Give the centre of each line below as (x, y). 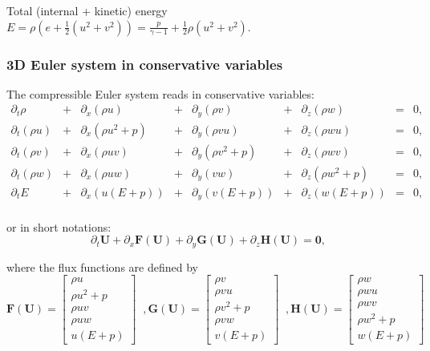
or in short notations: (59, 226)
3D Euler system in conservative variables (145, 64)
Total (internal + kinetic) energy (87, 10)
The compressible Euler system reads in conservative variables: (160, 93)
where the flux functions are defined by (102, 266)
